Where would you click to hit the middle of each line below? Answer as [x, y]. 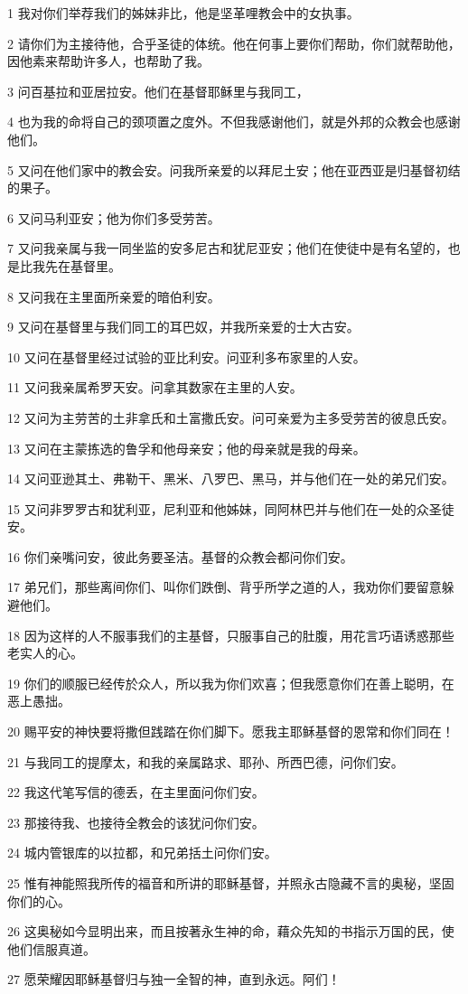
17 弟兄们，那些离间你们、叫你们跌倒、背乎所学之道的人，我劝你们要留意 [225, 587]
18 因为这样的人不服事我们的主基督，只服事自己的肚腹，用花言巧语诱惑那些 [231, 635]
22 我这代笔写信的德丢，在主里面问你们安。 [136, 792]
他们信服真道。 [51, 948]
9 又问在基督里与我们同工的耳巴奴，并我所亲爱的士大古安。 [183, 327]
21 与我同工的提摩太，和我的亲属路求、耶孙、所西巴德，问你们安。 [206, 761]
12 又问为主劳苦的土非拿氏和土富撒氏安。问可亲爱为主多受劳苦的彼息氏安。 [231, 417]
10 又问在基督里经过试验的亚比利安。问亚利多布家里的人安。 [187, 356]
